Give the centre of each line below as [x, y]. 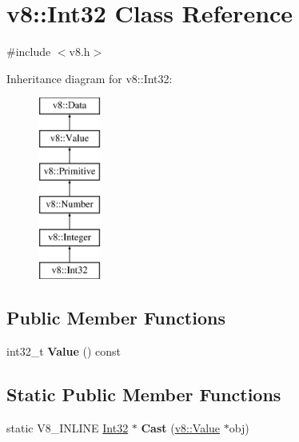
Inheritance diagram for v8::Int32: [90, 78]
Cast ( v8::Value [181, 427]
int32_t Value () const [64, 350]
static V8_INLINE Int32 [68, 427]
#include [29, 52]
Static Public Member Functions [144, 394]
